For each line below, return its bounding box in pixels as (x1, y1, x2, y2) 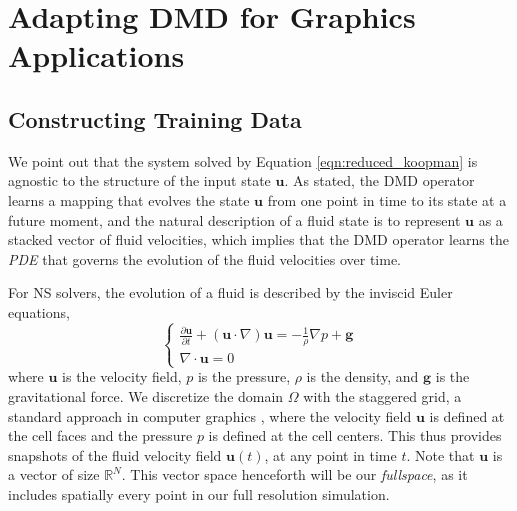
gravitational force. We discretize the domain (8, 386, 284, 407)
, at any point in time (264, 444, 397, 465)
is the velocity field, (62, 366, 182, 387)
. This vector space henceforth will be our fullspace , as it (121, 464, 468, 485)
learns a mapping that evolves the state (8, 189, 250, 210)
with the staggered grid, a (303, 386, 462, 407)
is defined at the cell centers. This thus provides (208, 425, 502, 446)
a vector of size (8, 464, 100, 485)
